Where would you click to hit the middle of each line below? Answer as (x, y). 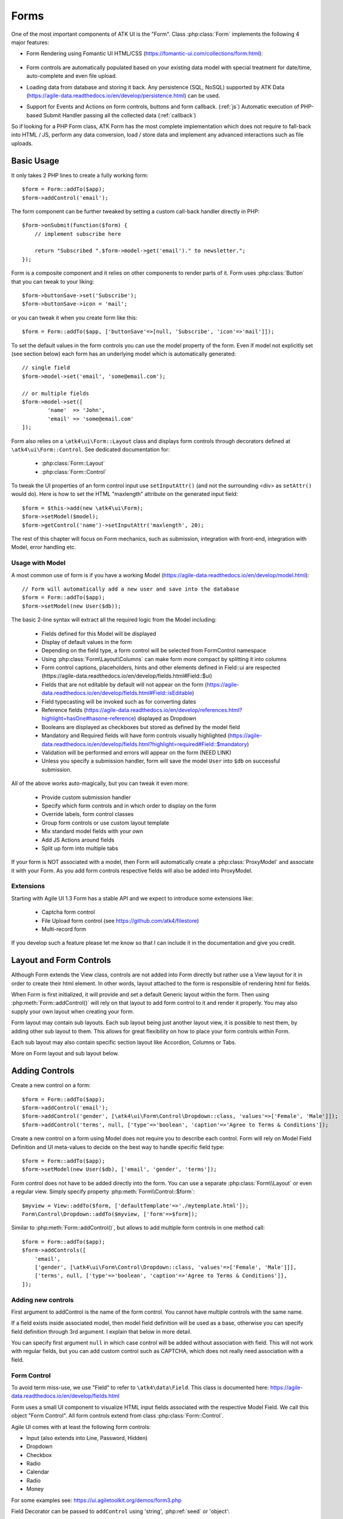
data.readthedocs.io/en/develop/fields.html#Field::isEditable (117, 693)
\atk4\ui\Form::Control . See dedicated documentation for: (90, 449)
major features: (30, 42)
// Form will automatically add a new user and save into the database (131, 589)
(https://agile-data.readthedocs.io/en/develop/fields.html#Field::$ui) (127, 676)
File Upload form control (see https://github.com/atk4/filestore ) (120, 921)
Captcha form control (68, 912)
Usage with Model (38, 563)
